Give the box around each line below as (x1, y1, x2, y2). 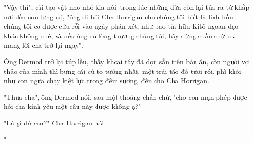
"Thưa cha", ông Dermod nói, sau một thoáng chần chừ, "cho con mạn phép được (4, 91, 247, 102)
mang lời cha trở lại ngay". (4, 40, 83, 50)
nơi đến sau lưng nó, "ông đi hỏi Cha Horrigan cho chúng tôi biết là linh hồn (4, 11, 233, 21)
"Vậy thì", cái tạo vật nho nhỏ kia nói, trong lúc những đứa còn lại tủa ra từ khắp (4, 2, 250, 12)
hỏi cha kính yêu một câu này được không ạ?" (4, 101, 141, 111)
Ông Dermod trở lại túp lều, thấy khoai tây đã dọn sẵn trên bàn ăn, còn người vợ (4, 56, 249, 66)
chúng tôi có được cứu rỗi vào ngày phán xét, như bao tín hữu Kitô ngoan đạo (4, 21, 239, 31)
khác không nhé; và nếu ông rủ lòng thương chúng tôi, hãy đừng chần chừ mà (4, 30, 236, 40)
